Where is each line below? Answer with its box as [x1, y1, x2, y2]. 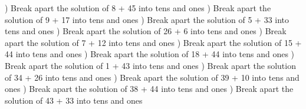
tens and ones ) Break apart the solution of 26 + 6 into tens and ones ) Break [5, 25, 287, 37]
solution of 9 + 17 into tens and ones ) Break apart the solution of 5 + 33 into [5, 13, 289, 25]
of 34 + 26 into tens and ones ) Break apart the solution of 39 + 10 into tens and [5, 71, 300, 83]
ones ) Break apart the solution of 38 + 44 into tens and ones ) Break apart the [5, 82, 294, 95]
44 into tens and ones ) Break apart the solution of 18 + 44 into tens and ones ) [5, 48, 295, 60]
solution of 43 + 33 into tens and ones [5, 94, 143, 106]
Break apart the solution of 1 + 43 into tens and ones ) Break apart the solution [5, 59, 296, 71]
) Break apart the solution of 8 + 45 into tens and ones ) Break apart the [5, 2, 271, 14]
